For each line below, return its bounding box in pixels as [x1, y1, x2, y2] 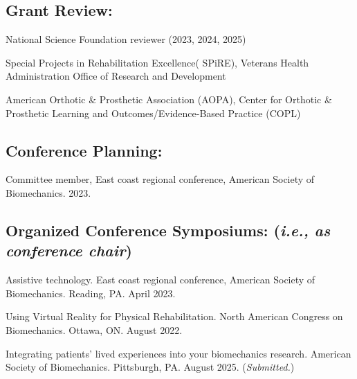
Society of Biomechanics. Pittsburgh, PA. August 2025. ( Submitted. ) [6, 360, 295, 374]
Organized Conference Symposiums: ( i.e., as [6, 219, 331, 240]
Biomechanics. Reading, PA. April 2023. [6, 285, 176, 300]
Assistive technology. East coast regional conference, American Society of [6, 272, 315, 287]
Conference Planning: [6, 139, 163, 161]
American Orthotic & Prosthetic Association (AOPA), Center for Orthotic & [6, 91, 332, 106]
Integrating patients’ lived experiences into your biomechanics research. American [6, 346, 351, 360]
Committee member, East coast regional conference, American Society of [6, 172, 315, 186]
